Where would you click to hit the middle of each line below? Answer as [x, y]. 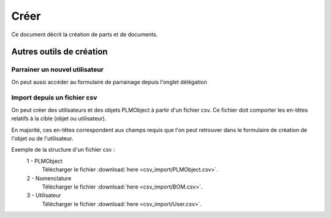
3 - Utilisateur [44, 195]
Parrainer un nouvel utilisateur [58, 69]
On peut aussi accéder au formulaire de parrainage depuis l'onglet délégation [109, 82]
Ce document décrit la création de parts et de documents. [85, 34]
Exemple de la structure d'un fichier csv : [63, 150]
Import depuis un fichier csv [54, 98]
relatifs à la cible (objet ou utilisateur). [59, 119]
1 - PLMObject [44, 161]
